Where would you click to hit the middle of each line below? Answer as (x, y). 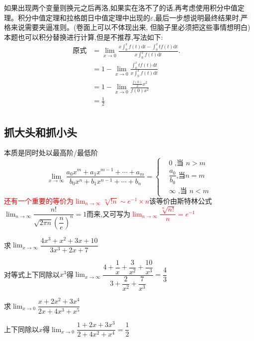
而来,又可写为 (109, 213)
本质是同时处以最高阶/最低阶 (51, 153)
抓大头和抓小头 (41, 132)
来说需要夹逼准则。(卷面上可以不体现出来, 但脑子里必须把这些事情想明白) (130, 27)
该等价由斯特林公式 (181, 201)
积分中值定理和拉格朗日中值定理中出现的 (84, 17)
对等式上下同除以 (32, 274)
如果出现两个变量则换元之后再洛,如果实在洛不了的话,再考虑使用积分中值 (121, 7)
